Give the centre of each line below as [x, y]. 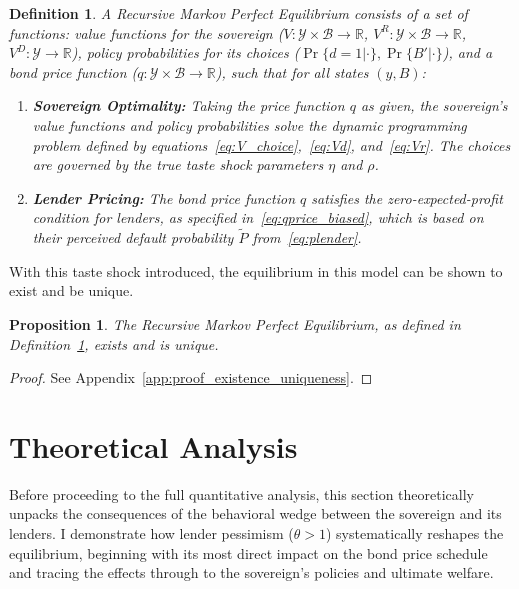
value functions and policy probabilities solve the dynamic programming [249, 124]
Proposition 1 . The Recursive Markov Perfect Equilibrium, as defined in [235, 323]
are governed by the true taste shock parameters [178, 164]
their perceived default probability [133, 237]
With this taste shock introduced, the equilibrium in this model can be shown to [256, 270]
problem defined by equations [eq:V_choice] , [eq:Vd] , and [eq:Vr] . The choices [271, 144]
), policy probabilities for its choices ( [185, 52]
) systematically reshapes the [414, 533]
